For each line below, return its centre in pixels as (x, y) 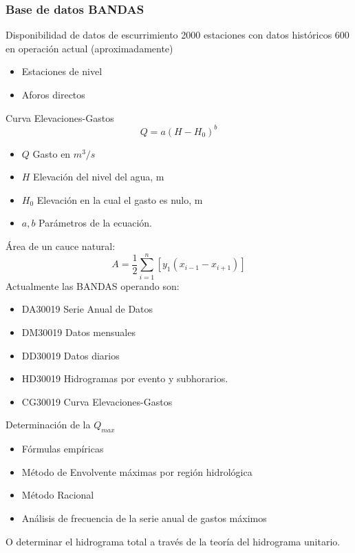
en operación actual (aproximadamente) (89, 48)
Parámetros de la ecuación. (95, 223)
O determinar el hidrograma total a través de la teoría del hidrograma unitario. (173, 541)
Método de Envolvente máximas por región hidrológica (137, 471)
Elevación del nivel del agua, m (99, 177)
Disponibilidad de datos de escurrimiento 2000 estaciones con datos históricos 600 (177, 35)
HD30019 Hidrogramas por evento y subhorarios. (125, 378)
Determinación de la (48, 425)
